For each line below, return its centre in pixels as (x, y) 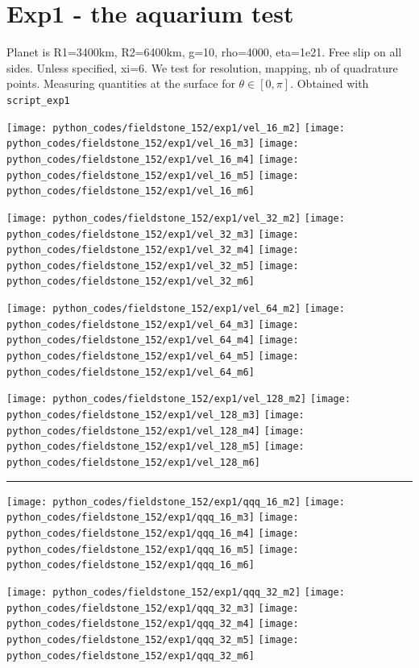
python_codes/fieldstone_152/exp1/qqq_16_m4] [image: (153, 533)
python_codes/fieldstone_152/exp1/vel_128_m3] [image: (156, 415)
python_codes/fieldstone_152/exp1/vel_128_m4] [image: (156, 431)
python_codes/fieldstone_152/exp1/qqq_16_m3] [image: (153, 518)
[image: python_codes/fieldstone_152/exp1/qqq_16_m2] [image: (176, 502)
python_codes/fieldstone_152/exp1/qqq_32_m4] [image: (153, 624)
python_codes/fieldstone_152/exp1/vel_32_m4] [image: (153, 250)
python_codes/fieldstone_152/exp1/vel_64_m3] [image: (153, 324)
